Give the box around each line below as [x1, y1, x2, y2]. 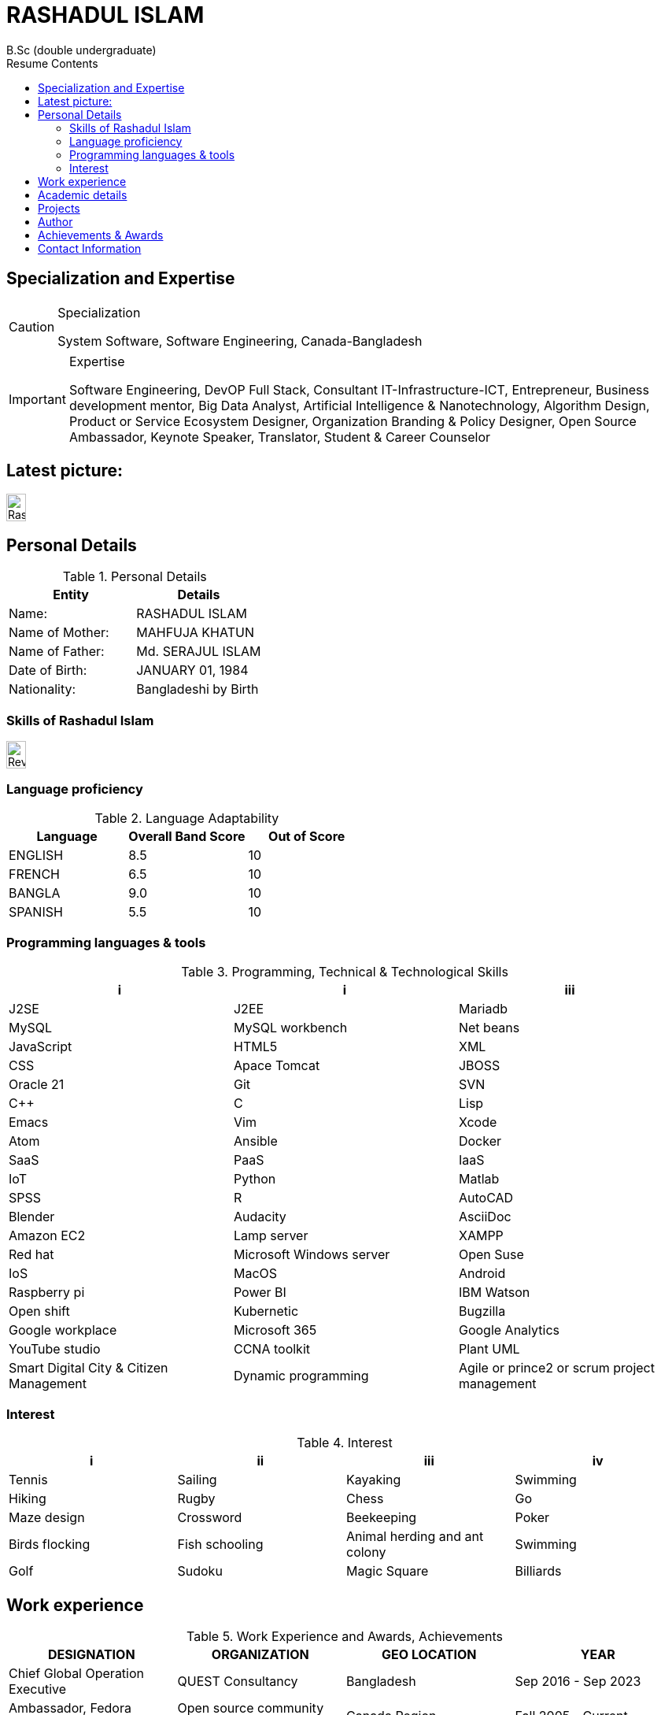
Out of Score [268, 828, 345, 844]
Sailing [177, 1472, 217, 1488]
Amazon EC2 [9, 1227, 86, 1243]
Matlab [458, 1170, 500, 1187]
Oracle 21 [9, 1076, 65, 1092]
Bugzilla [458, 1302, 506, 1319]
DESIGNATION [47, 1646, 135, 1663]
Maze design [9, 1509, 85, 1526]
